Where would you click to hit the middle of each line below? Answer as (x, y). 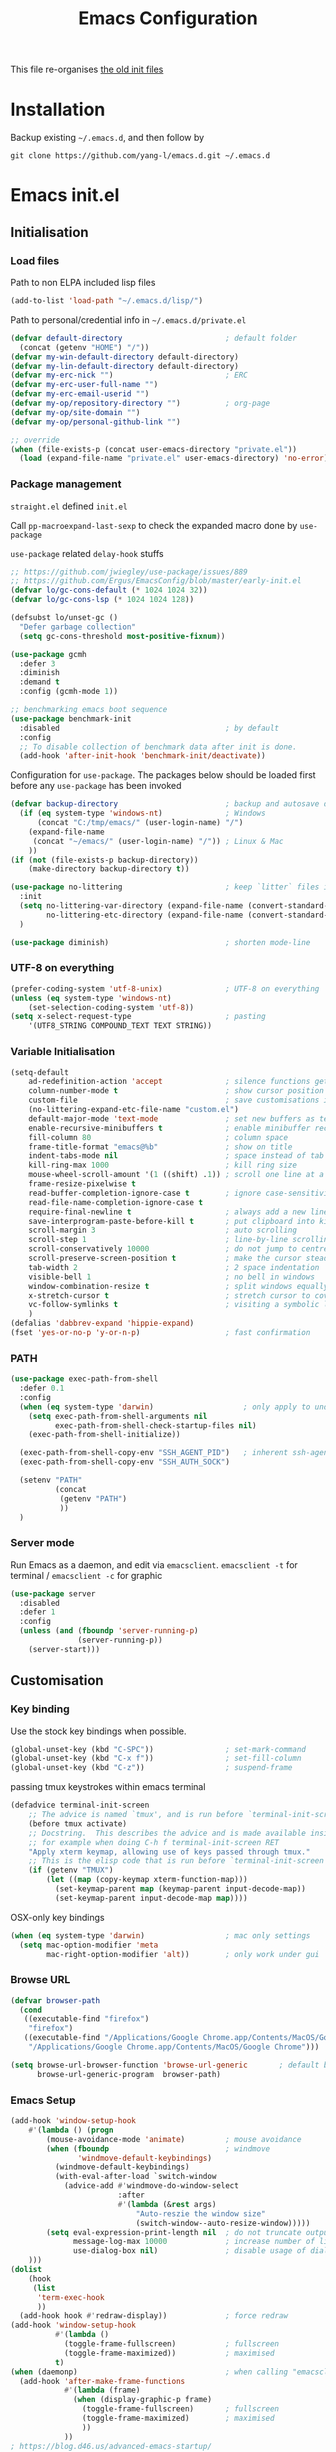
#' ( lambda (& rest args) (167, 2204)
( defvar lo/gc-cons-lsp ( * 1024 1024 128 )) (102, 600)
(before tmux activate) (78, 1823)
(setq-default (40, 1072)
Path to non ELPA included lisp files (83, 282)
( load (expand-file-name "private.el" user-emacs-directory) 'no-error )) (176, 458)
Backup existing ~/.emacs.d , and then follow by (107, 138)
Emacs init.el (65, 195)
